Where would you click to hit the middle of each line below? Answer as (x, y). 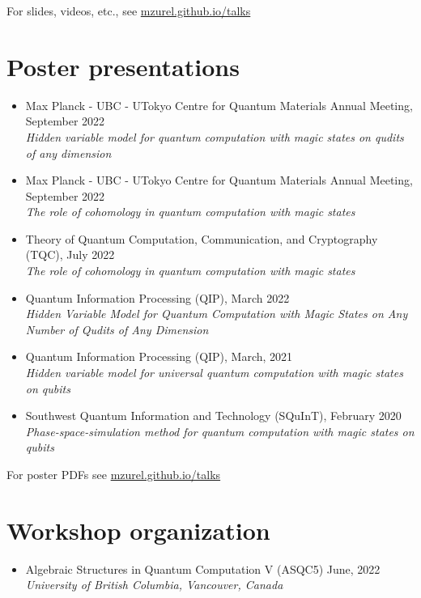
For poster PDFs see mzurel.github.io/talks (114, 474)
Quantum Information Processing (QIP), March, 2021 (159, 356)
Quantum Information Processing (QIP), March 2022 (157, 297)
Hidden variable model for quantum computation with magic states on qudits (215, 136)
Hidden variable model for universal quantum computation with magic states (214, 373)
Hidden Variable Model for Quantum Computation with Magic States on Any (217, 314)
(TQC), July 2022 (70, 254)
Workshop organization (138, 530)
